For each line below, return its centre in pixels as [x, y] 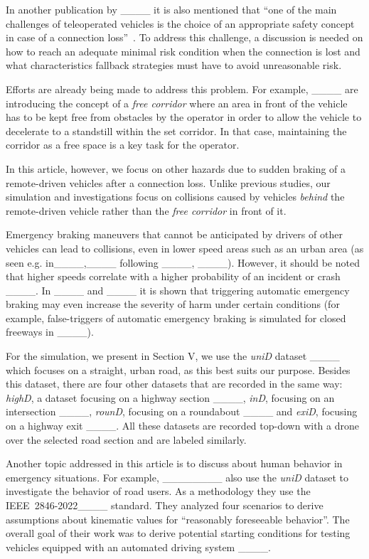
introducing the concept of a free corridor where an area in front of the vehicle [177, 103]
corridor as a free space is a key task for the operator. [123, 145]
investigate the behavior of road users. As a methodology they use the [158, 491]
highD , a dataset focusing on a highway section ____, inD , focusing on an [170, 397]
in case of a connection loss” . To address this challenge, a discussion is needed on [184, 37]
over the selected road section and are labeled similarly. [126, 439]
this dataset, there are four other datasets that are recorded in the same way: [174, 384]
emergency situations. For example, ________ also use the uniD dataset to [177, 477]
